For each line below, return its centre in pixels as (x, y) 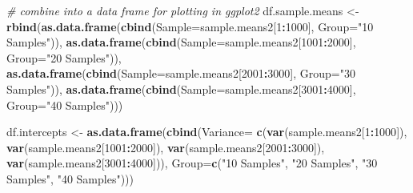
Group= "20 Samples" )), (64, 57)
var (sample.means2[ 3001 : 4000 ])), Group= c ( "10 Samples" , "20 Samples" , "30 (192, 163)
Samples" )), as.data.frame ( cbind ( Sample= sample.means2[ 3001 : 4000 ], (181, 88)
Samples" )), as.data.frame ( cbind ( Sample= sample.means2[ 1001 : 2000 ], (181, 42)
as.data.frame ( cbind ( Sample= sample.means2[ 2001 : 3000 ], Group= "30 (181, 73)
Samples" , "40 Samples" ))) (70, 178)
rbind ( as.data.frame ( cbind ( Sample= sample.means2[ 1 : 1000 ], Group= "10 (190, 26)
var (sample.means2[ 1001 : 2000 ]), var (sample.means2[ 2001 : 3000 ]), (166, 147)
